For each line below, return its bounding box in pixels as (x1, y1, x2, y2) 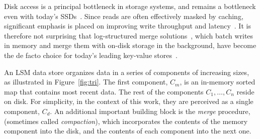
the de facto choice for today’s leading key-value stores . (4, 49, 178, 60)
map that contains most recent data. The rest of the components (4, 86, 204, 96)
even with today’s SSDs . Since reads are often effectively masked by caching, (4, 10, 243, 21)
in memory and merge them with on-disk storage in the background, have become (4, 40, 256, 50)
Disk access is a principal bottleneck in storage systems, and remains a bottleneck (4, 1, 256, 11)
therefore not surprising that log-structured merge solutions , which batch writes (4, 30, 253, 40)
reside (236, 86, 254, 96)
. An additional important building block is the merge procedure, (50, 105, 250, 116)
